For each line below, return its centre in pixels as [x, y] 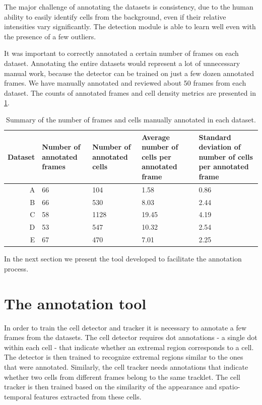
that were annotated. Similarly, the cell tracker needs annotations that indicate [126, 366]
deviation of [220, 147]
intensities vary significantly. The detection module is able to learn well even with [130, 26]
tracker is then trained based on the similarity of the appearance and [111, 387]
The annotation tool [75, 303]
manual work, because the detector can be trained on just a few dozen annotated [129, 73]
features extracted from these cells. [88, 396]
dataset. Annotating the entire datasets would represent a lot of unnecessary [122, 63]
